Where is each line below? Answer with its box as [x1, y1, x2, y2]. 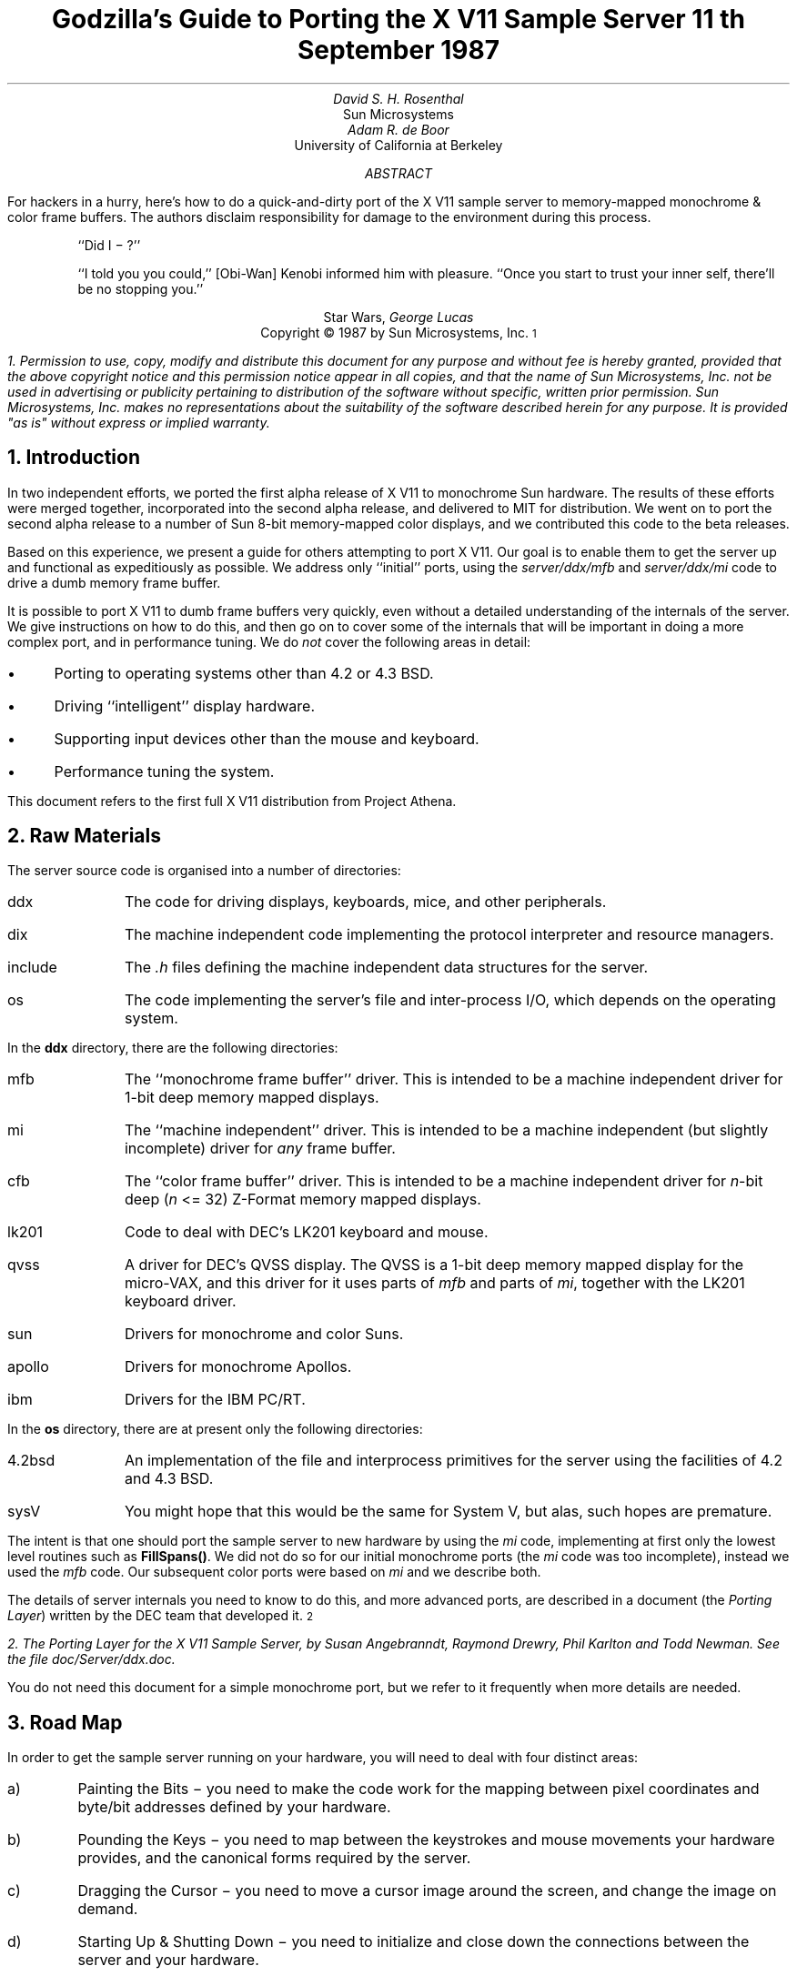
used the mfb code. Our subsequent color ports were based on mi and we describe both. [7, 1564, 541, 1580]
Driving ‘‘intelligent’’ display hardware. [54, 696, 315, 715]
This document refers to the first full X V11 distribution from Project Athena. [7, 792, 457, 809]
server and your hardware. [77, 1951, 259, 1970]
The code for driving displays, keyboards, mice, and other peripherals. [124, 892, 607, 912]
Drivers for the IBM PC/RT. [124, 1390, 306, 1409]
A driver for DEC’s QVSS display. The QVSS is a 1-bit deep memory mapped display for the [124, 1255, 744, 1275]
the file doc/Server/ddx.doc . [7, 1651, 176, 1668]
